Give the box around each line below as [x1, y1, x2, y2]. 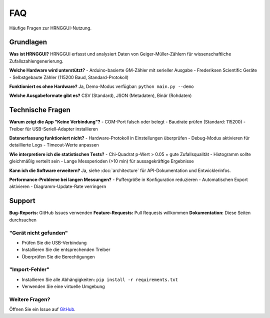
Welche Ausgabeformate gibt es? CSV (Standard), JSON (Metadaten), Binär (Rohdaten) [9, 92, 192, 98]
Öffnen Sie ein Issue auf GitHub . [9, 306, 76, 312]
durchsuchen [9, 216, 37, 222]
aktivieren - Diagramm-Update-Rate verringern [9, 183, 106, 189]
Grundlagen [9, 38, 47, 46]
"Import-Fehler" [9, 266, 50, 273]
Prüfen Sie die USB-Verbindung [21, 239, 87, 245]
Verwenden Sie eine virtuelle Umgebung [21, 283, 105, 289]
